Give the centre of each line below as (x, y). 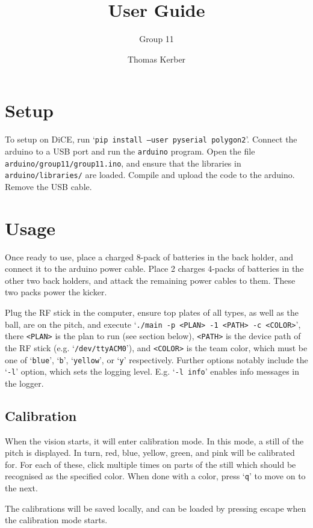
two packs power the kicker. (56, 292)
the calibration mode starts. (56, 520)
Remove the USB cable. (48, 186)
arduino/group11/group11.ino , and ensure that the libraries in (123, 163)
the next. (21, 488)
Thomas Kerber (156, 59)
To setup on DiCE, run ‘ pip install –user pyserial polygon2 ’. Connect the (151, 139)
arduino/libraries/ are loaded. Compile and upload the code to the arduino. (150, 175)
